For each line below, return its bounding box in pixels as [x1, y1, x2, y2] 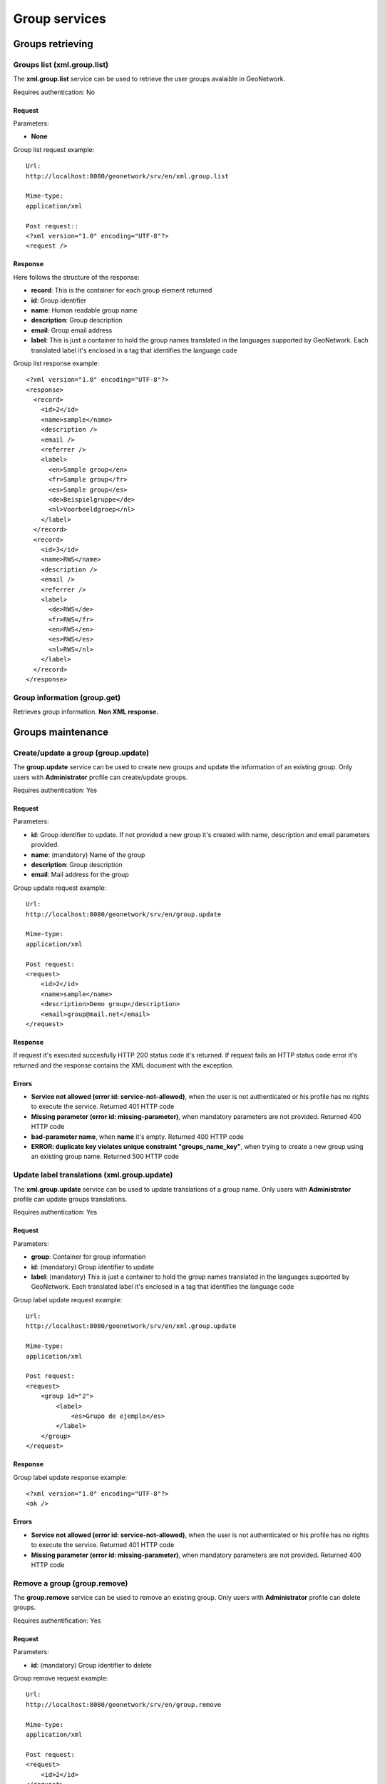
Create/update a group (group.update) [13, 748, 150, 758]
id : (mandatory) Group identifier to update [31, 1262, 155, 1271]
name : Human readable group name [31, 305, 138, 314]
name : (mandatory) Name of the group [31, 850, 145, 859]
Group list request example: [13, 145, 95, 153]
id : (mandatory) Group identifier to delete [31, 1661, 153, 1669]
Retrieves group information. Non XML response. [13, 707, 159, 716]
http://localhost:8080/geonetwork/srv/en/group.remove [26, 1701, 222, 1708]
